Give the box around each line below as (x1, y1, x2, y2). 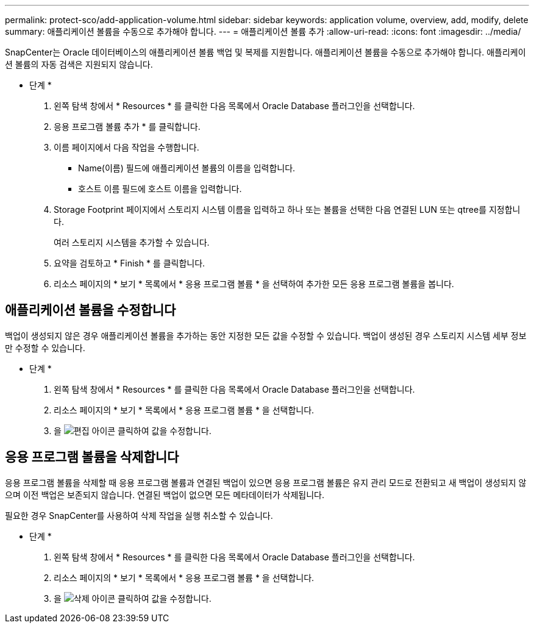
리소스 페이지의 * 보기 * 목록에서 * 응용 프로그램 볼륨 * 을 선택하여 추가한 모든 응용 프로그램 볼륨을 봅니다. (54, 279, 454, 289)
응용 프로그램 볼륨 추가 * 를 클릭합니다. (54, 121, 201, 132)
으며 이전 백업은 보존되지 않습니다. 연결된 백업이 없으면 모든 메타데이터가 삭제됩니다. (5, 489, 324, 500)
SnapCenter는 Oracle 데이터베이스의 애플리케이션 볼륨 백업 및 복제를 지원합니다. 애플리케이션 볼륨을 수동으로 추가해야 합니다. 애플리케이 (5, 47, 526, 57)
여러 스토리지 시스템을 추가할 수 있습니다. (54, 237, 210, 248)
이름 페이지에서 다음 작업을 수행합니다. (54, 142, 199, 152)
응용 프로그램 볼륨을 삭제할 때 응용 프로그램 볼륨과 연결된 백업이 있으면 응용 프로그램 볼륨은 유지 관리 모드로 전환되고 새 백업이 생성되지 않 (5, 477, 527, 488)
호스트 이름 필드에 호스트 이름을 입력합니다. (78, 184, 242, 194)
